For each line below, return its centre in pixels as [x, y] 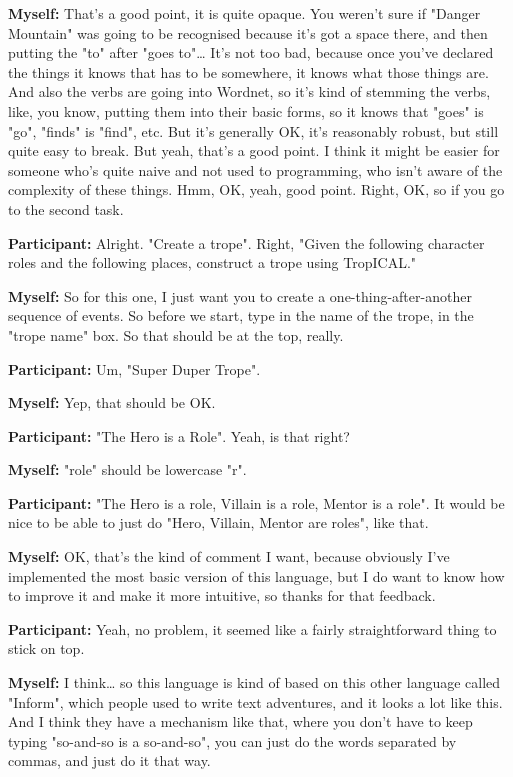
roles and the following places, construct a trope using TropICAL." [212, 262]
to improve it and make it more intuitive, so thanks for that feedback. [222, 595]
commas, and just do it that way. [109, 760]
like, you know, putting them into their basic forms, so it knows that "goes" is [246, 110]
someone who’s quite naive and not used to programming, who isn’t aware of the [255, 169]
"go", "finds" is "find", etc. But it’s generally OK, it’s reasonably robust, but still [253, 130]
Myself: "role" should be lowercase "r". [127, 469]
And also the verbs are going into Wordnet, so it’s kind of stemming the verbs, [249, 91]
